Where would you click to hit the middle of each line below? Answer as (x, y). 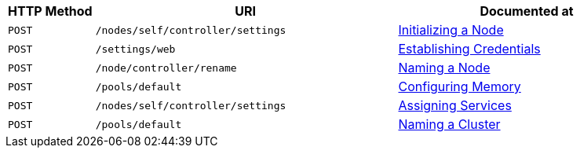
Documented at (527, 11)
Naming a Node (444, 68)
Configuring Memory (460, 86)
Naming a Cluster (449, 124)
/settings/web (135, 49)
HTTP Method (50, 11)
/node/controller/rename (166, 68)
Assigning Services (455, 105)
